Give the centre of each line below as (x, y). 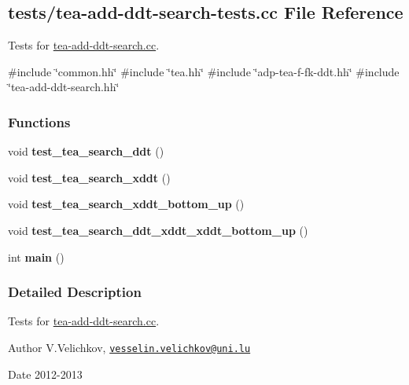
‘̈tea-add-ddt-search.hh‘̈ (64, 87)
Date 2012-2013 (45, 374)
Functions (39, 121)
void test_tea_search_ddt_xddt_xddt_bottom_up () (158, 230)
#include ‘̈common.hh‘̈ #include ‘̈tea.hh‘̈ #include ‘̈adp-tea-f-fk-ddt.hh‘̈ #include (204, 71)
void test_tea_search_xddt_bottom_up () (126, 204)
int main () (36, 257)
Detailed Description (75, 292)
